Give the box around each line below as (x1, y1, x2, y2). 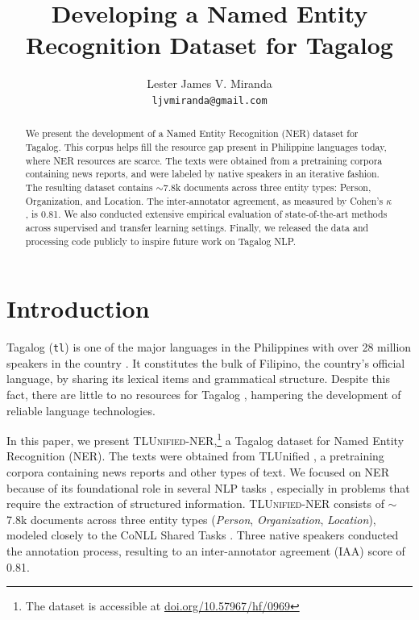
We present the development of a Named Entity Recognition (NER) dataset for (25, 127, 359, 140)
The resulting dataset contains (25, 180, 153, 193)
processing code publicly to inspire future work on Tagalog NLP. (25, 234, 297, 248)
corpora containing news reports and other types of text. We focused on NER (6, 464, 389, 481)
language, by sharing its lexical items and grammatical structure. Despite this (6, 370, 391, 387)
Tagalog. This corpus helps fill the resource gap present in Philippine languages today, (25, 140, 387, 154)
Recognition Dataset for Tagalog (26, 28, 393, 61)
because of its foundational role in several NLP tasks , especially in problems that (6, 479, 410, 496)
